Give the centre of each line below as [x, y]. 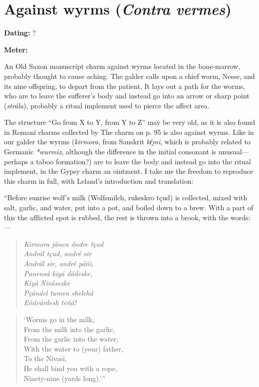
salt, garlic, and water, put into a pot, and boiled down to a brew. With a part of [129, 207]
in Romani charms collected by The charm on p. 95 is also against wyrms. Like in [129, 132]
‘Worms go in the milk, [59, 319]
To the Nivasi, [45, 358]
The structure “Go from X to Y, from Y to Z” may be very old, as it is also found [130, 122]
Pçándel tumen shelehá [58, 292]
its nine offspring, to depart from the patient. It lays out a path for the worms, [125, 86]
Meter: [16, 49]
